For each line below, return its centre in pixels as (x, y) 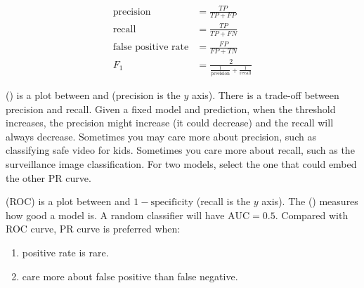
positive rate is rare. (65, 252)
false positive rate (151, 47)
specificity (172, 203)
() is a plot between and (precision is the (93, 94)
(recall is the (223, 201)
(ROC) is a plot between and (68, 201)
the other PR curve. (48, 177)
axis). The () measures (310, 201)
